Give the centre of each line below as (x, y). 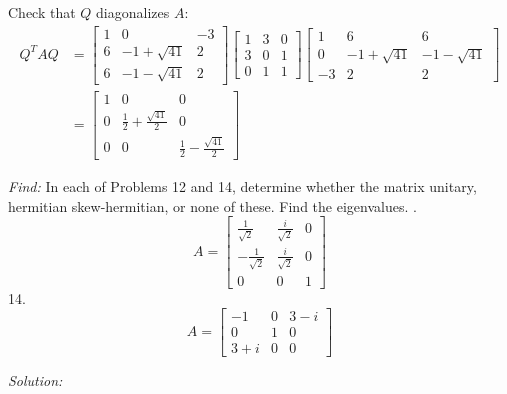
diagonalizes (133, 12)
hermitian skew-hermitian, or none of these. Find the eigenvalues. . (212, 205)
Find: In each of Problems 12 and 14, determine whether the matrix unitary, (242, 186)
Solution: (35, 380)
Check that (42, 12)
